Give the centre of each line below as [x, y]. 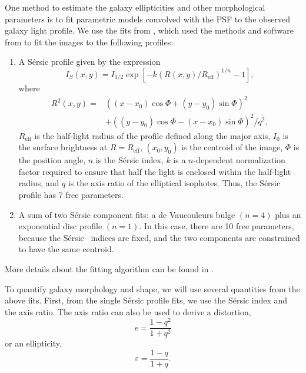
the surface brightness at [63, 147]
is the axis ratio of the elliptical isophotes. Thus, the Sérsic [174, 183]
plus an [288, 214]
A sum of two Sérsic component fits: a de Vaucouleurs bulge [127, 214]
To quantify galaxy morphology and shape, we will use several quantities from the [152, 288]
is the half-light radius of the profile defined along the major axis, [152, 135]
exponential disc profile [60, 226]
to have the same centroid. [66, 249]
